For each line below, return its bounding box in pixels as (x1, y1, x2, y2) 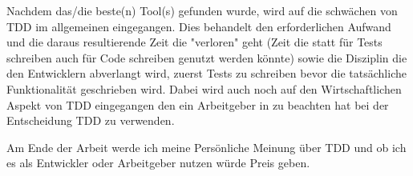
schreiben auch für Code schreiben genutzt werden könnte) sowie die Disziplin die (6, 49, 407, 66)
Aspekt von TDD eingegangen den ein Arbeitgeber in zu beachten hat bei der (6, 96, 389, 113)
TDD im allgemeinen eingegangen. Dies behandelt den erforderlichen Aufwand (6, 18, 391, 34)
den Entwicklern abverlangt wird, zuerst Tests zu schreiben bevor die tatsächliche (6, 65, 407, 82)
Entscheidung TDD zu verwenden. (6, 112, 175, 129)
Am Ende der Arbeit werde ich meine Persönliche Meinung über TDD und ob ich (6, 138, 407, 155)
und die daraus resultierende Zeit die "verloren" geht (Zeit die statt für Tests (6, 34, 383, 50)
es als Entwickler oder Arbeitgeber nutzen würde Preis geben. (6, 154, 310, 171)
